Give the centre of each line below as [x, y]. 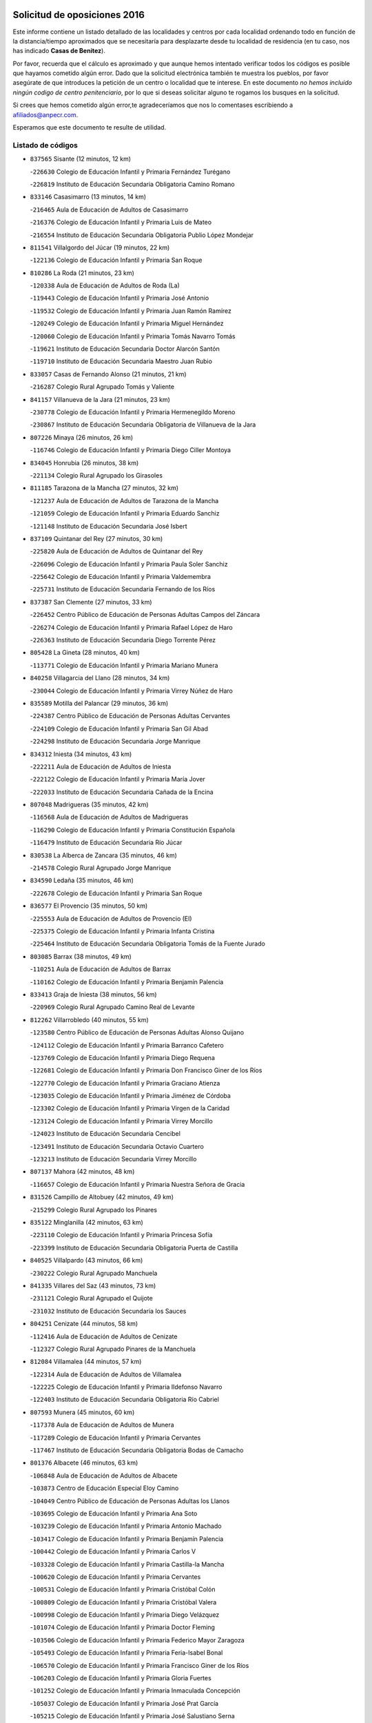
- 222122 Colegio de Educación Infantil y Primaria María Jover [118, 779]
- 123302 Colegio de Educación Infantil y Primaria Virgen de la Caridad [130, 1108]
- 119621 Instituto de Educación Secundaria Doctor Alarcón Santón [125, 349]
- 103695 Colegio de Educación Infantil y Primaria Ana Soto [114, 1513]
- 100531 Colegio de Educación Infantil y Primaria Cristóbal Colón [123, 1589]
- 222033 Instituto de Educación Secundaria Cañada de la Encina [122, 792]
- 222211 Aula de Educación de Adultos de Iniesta [101, 766]
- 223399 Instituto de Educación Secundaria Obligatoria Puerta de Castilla [134, 1247]
